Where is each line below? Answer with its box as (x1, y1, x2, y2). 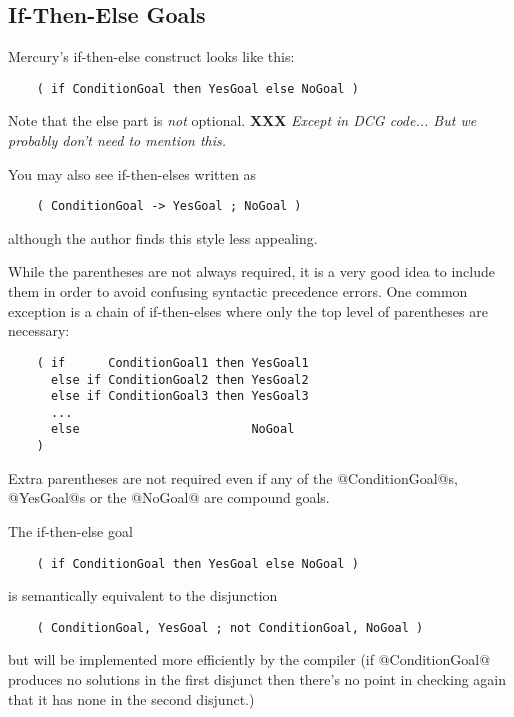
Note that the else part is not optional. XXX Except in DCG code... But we (8, 110, 477, 131)
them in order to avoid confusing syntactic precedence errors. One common (8, 281, 468, 302)
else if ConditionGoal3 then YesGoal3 (50, 389, 309, 404)
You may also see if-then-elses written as (8, 163, 257, 184)
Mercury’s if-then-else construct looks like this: (8, 46, 295, 67)
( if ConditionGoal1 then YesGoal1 (36, 355, 309, 370)
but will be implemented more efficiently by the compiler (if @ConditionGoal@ (8, 649, 491, 670)
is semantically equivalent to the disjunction (8, 585, 278, 606)
